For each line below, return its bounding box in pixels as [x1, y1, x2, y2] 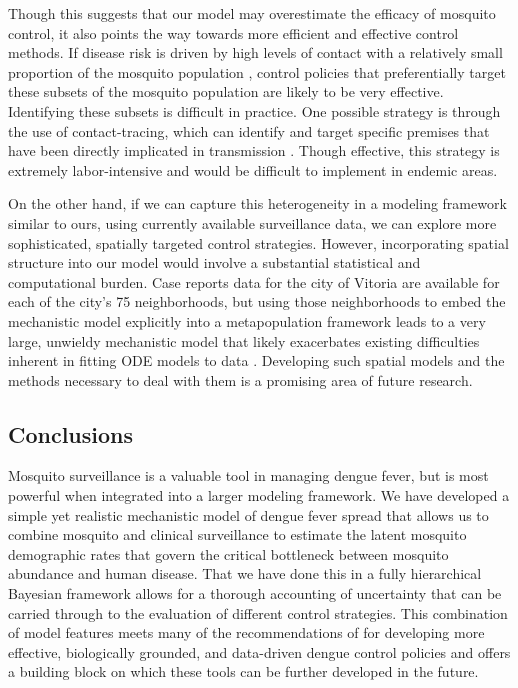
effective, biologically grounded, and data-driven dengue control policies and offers [8, 641, 511, 662]
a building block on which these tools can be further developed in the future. [8, 661, 479, 682]
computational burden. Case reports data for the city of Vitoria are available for [8, 271, 500, 292]
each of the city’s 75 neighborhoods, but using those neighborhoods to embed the [8, 291, 506, 312]
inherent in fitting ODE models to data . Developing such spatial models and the [8, 350, 505, 371]
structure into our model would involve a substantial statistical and [8, 252, 421, 273]
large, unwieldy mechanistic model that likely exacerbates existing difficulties [8, 330, 480, 351]
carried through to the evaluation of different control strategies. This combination [8, 602, 508, 623]
